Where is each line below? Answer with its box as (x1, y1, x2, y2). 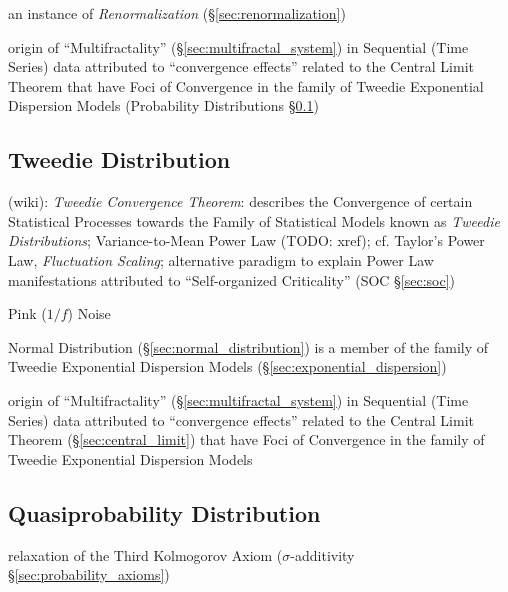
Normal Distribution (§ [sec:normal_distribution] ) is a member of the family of (8, 336, 489, 357)
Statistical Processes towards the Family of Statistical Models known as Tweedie (8, 210, 500, 231)
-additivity (290, 544, 355, 565)
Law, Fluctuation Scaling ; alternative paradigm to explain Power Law (8, 249, 434, 270)
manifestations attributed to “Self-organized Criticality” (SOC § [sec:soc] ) (8, 269, 456, 290)
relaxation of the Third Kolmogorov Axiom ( (8, 544, 283, 565)
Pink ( (8, 303, 47, 324)
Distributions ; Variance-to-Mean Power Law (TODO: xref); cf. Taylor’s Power (8, 230, 485, 251)
